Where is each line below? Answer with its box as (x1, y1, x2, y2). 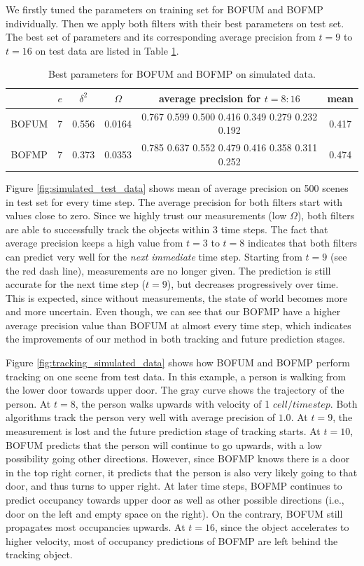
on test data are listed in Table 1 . (35, 43, 179, 57)
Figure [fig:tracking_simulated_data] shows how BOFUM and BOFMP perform (6, 355, 351, 370)
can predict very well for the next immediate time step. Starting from (6, 249, 302, 263)
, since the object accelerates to (215, 520, 349, 534)
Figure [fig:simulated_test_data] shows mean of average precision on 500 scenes (6, 180, 349, 195)
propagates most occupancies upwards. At (6, 520, 185, 534)
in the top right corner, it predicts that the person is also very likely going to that (6, 464, 358, 479)
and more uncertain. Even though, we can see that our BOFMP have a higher (6, 304, 341, 319)
